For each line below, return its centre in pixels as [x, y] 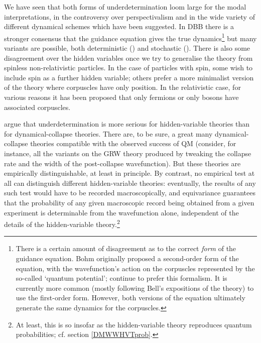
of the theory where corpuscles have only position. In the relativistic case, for [122, 87]
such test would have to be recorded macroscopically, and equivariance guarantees [130, 193]
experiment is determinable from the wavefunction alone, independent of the [121, 212]
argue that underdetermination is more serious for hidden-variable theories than [127, 124]
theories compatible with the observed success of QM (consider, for [133, 143]
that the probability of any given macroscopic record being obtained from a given [129, 202]
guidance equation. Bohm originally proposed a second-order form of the [127, 258]
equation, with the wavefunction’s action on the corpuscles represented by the [135, 268]
